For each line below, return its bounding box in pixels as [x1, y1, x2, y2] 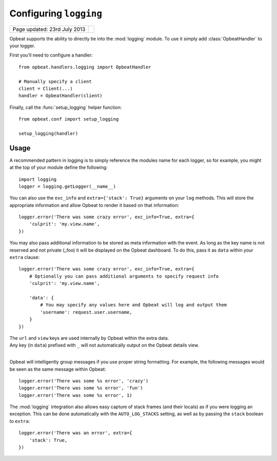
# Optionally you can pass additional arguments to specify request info [29, 273, 219, 279]
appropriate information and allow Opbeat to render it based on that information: [9, 202, 180, 208]
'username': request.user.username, [40, 309, 133, 315]
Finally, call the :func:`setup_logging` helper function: [9, 104, 122, 110]
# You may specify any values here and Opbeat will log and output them [40, 302, 227, 308]
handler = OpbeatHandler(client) [18, 93, 103, 99]
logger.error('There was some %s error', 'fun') [18, 385, 143, 391]
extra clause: [9, 254, 40, 260]
